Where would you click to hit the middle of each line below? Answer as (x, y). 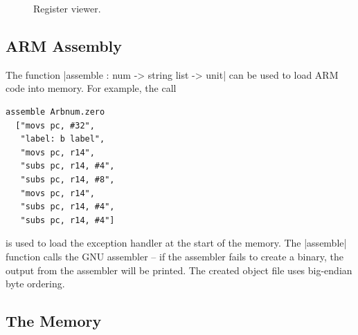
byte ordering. (35, 284)
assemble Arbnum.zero (55, 112)
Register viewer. (67, 8)
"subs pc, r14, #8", (68, 179)
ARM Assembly (64, 45)
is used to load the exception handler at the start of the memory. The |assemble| (176, 243)
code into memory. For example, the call (91, 88)
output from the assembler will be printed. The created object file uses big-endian (179, 270)
